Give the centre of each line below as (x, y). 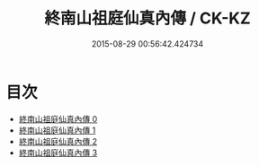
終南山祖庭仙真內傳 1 (57, 130)
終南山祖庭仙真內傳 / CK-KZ (147, 18)
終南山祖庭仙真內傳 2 (58, 141)
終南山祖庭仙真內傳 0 (58, 118)
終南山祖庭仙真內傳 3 (58, 153)
